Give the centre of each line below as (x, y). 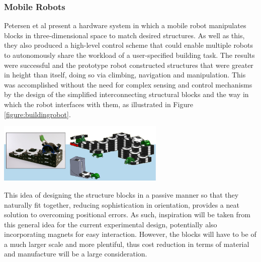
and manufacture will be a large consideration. (76, 254)
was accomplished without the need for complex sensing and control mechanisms (128, 84)
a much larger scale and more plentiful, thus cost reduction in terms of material (127, 244)
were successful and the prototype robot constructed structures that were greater (129, 65)
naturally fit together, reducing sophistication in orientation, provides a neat (122, 204)
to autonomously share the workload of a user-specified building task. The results (129, 55)
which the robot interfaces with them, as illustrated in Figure (99, 104)
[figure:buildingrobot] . (37, 114)
